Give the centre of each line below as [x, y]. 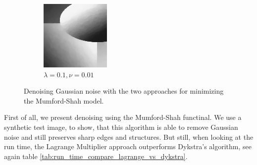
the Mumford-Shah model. [64, 100]
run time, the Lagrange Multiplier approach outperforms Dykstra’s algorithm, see [128, 146]
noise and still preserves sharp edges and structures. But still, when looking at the [129, 137]
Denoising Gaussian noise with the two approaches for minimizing [124, 91]
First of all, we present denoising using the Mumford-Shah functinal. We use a [123, 117]
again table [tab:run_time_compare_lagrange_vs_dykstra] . [96, 156]
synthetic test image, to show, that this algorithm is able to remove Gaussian [121, 127]
